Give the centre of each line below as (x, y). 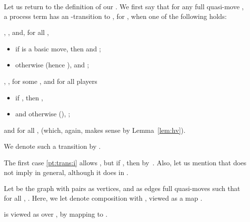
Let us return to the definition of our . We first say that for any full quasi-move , (124, 6)
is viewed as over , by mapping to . (56, 214)
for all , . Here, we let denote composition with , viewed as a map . (103, 198)
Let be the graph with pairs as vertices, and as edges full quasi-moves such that (122, 188)
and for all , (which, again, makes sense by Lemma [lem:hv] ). (95, 130)
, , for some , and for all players (51, 81)
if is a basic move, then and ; (58, 48)
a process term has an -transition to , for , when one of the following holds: (115, 16)
